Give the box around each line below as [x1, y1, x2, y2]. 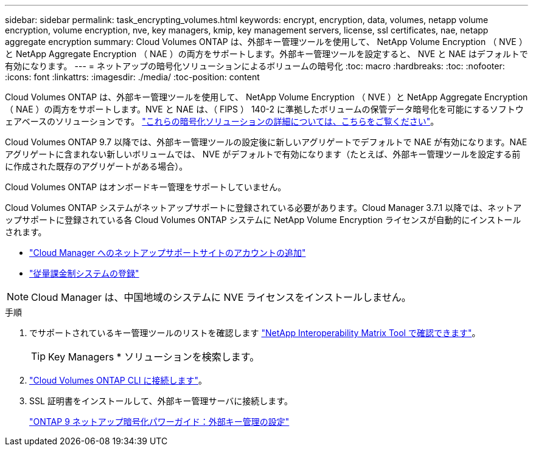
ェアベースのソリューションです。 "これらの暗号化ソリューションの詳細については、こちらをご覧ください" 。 [5, 116, 439, 126]
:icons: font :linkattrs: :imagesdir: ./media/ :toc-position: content [5, 72, 260, 82]
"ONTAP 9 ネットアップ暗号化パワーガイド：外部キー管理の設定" [29, 416, 290, 427]
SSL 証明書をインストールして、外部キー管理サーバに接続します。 [29, 396, 293, 406]
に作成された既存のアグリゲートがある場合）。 [5, 161, 188, 171]
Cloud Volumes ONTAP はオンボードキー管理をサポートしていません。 [5, 182, 287, 192]
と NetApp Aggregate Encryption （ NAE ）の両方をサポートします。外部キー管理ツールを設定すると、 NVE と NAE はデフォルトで [5, 49, 528, 59]
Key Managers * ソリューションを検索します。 [48, 351, 260, 363]
